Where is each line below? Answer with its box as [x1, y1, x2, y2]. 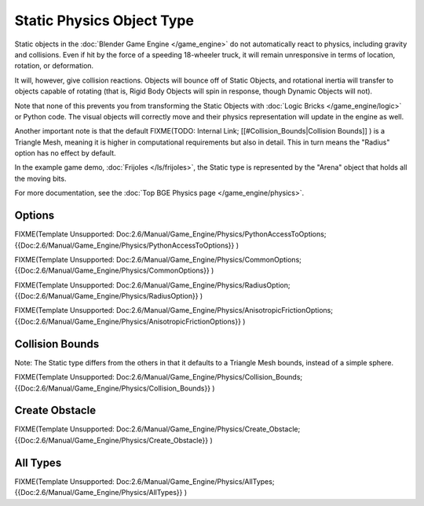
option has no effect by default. [14, 148, 117, 158]
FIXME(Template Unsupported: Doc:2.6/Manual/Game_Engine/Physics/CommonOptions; [14, 255, 302, 264]
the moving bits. [14, 174, 67, 183]
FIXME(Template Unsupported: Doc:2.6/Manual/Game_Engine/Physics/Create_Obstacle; [14, 424, 301, 434]
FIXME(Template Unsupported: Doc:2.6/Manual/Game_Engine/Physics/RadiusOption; [14, 280, 291, 290]
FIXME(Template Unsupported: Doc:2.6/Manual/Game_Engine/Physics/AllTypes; [14, 476, 275, 486]
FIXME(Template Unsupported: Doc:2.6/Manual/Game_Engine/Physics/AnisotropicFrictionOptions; [14, 306, 334, 315]
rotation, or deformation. [14, 61, 94, 71]
